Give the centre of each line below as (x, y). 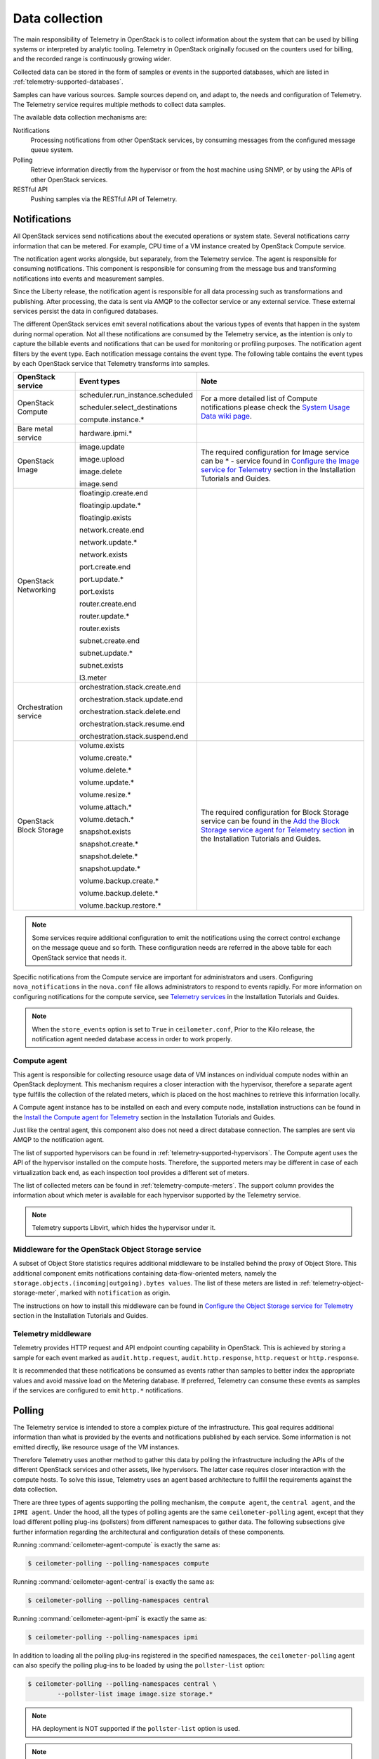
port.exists (97, 592)
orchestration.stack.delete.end (129, 712)
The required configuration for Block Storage (275, 813)
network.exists (103, 554)
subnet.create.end (109, 641)
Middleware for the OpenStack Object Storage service (107, 1249)
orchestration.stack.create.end (130, 687)
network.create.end (112, 530)
